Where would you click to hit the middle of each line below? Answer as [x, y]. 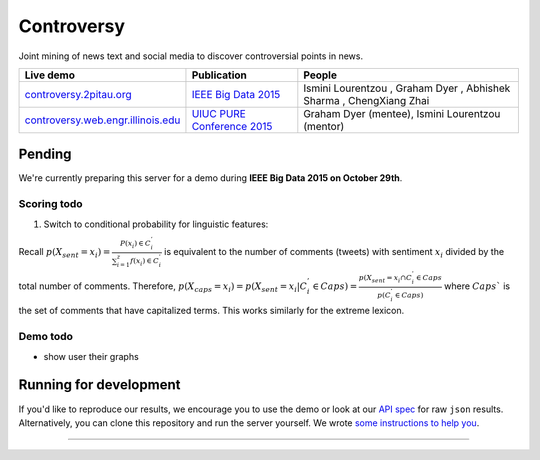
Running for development [99, 385]
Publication [219, 75]
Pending [45, 154]
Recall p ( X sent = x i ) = [64, 253]
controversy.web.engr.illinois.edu [102, 120]
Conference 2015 [232, 126]
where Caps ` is [476, 286]
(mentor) [324, 126]
